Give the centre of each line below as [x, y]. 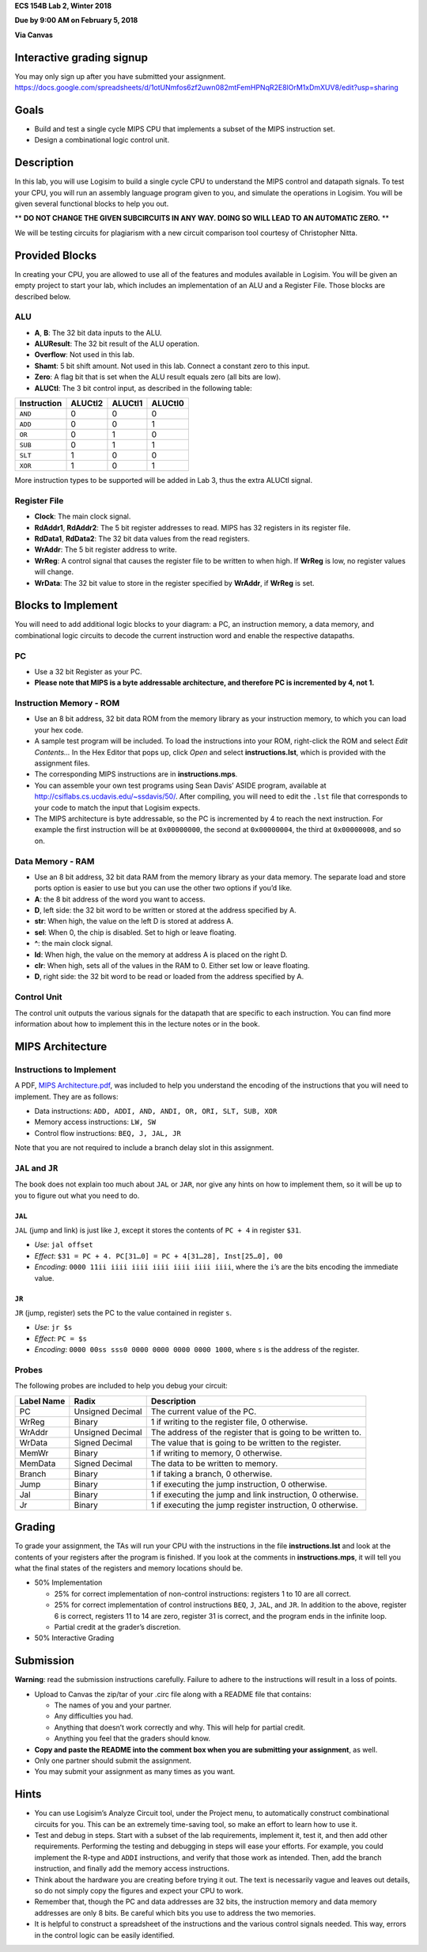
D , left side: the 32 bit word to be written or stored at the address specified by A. [165, 910]
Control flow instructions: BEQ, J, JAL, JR [108, 1133]
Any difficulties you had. [94, 1716]
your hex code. [59, 730]
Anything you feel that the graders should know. [132, 1738]
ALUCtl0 [168, 404]
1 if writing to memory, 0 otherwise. [216, 1453]
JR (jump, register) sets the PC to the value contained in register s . [123, 1312]
